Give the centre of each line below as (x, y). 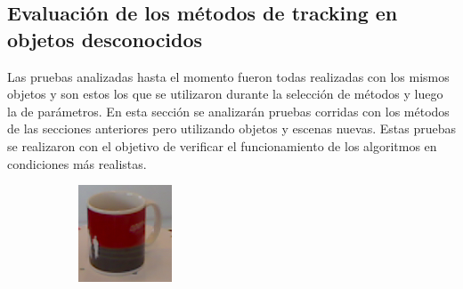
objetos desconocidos (105, 39)
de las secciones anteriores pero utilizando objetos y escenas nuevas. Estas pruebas (231, 128)
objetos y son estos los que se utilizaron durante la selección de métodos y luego (225, 94)
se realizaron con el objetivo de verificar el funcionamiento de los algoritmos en (222, 145)
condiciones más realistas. (77, 163)
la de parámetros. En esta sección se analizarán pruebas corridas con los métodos (228, 111)
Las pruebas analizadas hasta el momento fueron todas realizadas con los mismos (228, 76)
